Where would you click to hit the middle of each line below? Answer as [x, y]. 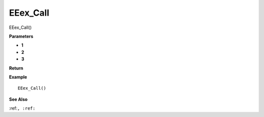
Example [18, 77]
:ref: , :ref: [22, 108]
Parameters [21, 36]
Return [16, 68]
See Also [18, 99]
